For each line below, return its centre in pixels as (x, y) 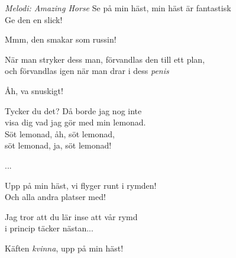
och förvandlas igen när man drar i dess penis (87, 71)
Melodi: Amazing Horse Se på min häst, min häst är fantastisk (118, 8)
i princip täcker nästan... (49, 228)
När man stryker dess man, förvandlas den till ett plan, (105, 59)
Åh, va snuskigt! (34, 90)
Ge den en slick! (34, 19)
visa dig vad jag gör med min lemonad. (75, 122)
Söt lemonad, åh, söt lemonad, (60, 133)
